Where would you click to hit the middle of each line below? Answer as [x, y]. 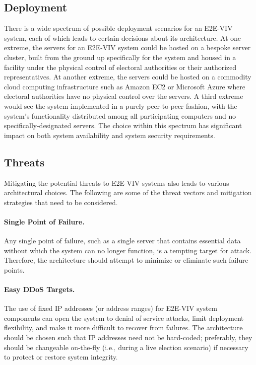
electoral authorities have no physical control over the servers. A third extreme [124, 96]
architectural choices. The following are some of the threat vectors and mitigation [128, 192]
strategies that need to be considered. [61, 202]
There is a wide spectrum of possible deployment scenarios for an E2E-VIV [118, 28]
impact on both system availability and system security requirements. [110, 135]
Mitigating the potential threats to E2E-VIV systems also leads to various [117, 182]
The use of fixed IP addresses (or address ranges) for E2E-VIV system [111, 308]
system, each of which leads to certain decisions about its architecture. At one [123, 37]
